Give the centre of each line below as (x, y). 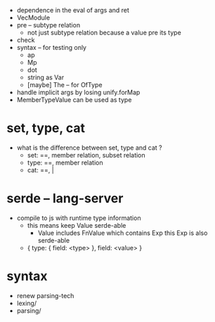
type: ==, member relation (65, 162)
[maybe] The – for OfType (65, 85)
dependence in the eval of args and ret (73, 10)
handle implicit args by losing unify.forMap (78, 92)
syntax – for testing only (52, 47)
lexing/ (26, 303)
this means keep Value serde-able (77, 225)
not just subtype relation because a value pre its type (104, 32)
